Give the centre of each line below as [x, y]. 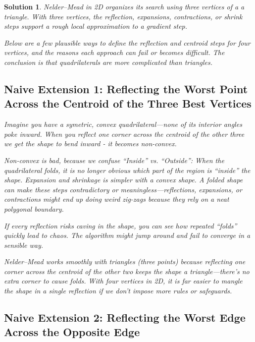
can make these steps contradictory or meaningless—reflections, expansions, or [123, 189]
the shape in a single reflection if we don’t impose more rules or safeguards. [118, 291]
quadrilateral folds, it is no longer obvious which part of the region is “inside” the [127, 170]
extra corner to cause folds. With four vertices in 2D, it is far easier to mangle [123, 281]
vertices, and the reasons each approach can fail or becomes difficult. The [114, 52]
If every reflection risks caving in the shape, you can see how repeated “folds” [121, 225]
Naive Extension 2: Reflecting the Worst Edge [125, 317]
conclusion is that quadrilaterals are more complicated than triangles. [108, 62]
